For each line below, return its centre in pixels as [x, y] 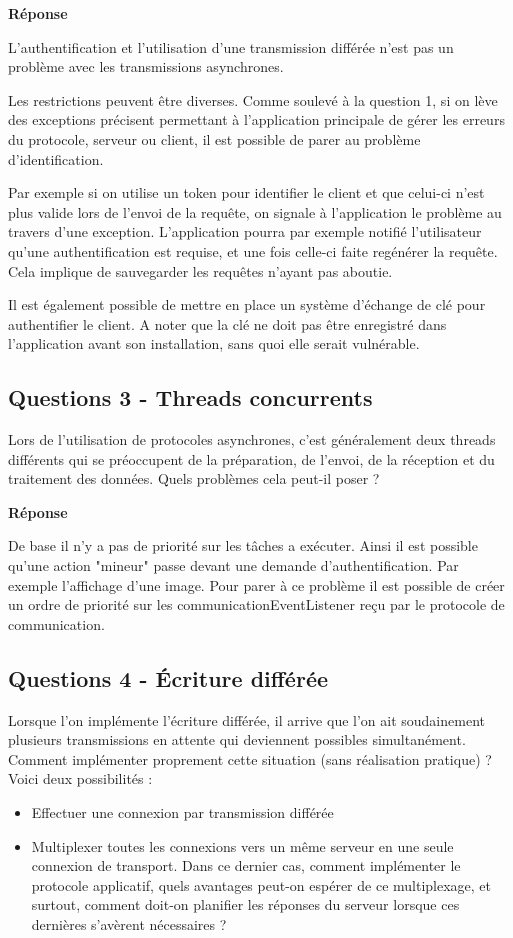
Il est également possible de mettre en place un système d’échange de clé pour [247, 304]
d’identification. [56, 158]
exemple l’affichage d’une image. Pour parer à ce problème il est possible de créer [256, 584]
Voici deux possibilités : [80, 778]
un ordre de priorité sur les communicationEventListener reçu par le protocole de [256, 604]
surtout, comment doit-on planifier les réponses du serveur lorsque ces [245, 904]
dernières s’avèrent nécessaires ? [129, 924]
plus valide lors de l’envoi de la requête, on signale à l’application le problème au [255, 211]
